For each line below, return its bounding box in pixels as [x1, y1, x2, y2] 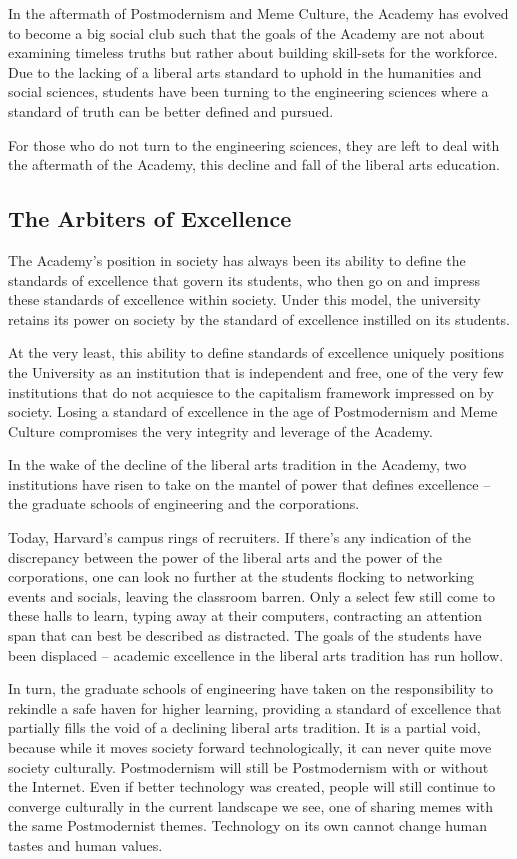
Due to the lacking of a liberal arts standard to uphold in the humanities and [8, 61, 482, 82]
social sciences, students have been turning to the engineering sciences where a [8, 81, 489, 102]
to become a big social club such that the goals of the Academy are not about [8, 22, 485, 43]
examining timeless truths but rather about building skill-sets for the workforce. [8, 42, 498, 63]
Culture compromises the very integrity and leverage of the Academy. [8, 420, 433, 441]
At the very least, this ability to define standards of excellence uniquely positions [8, 342, 504, 363]
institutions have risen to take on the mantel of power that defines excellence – [8, 473, 491, 494]
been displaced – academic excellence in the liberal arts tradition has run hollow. [8, 644, 504, 665]
